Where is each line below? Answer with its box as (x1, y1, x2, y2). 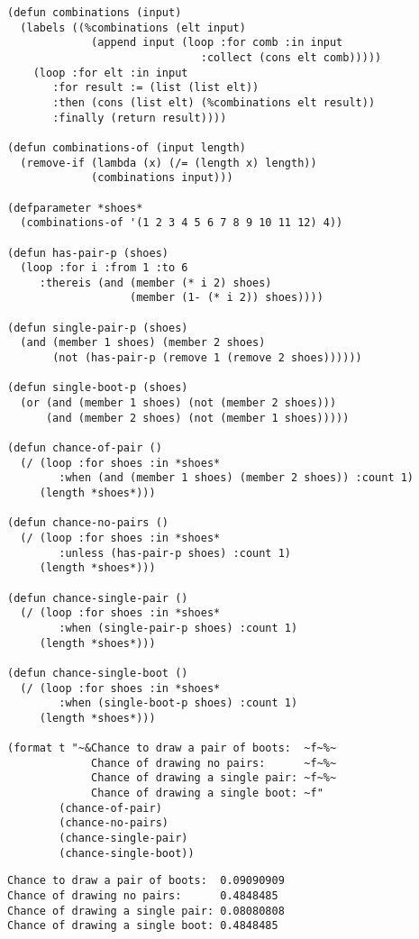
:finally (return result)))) (52, 111, 227, 124)
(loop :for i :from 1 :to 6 (20, 261, 188, 275)
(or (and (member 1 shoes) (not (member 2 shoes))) (20, 397, 337, 410)
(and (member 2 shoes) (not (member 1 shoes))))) (45, 411, 350, 424)
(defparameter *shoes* (7, 201, 143, 214)
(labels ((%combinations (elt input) (20, 21, 246, 34)
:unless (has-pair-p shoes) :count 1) (59, 546, 291, 560)
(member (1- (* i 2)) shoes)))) (130, 291, 323, 305)
